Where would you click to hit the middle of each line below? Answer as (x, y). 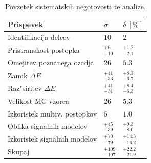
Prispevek (26, 24)
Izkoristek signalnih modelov (52, 139)
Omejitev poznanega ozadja (51, 63)
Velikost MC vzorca (38, 100)
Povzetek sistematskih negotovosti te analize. (75, 6)
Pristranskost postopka (44, 50)
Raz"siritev (25, 88)
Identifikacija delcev (39, 37)
